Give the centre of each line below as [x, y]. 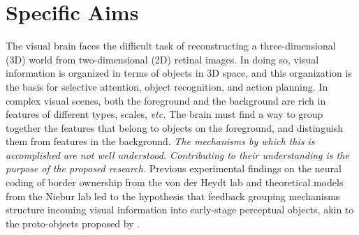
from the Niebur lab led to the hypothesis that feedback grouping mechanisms [173, 196]
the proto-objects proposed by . [73, 223]
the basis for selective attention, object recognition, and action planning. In [167, 86]
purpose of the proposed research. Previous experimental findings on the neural [174, 168]
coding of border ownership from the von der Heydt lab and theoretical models [175, 182]
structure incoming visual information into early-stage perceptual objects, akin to [180, 210]
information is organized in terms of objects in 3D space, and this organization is [179, 73]
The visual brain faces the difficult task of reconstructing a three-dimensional [171, 46]
